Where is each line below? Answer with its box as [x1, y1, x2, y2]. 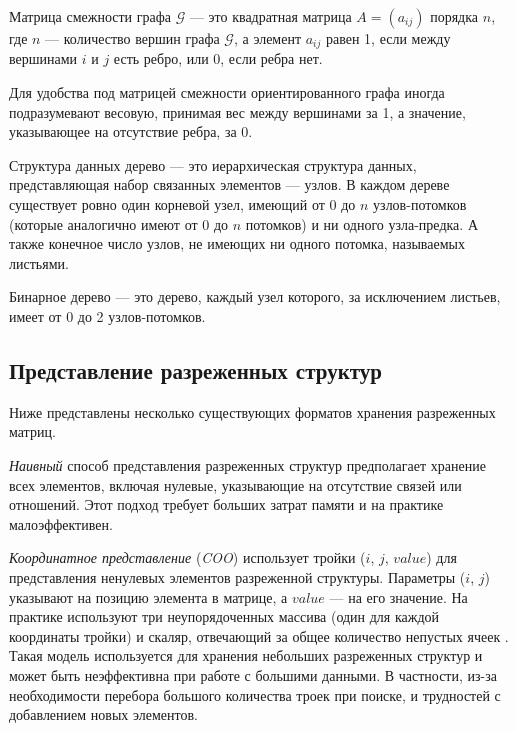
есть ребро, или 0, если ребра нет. [113, 48, 323, 69]
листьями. [9, 252, 69, 273]
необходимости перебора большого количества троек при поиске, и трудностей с [9, 684, 501, 705]
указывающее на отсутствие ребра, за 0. [9, 121, 253, 142]
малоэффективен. [9, 513, 113, 534]
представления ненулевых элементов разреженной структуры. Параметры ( [9, 566, 466, 587]
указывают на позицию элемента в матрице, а [9, 586, 288, 607]
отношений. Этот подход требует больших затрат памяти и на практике [9, 494, 444, 515]
